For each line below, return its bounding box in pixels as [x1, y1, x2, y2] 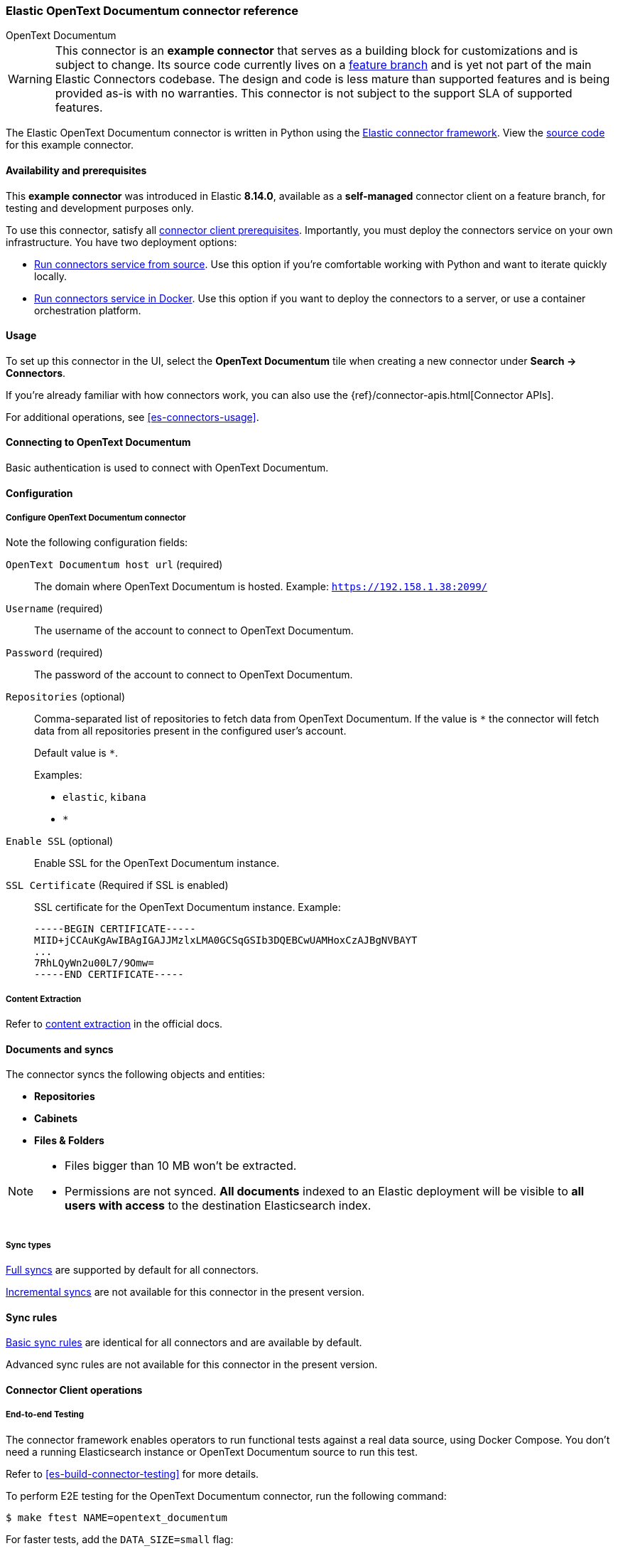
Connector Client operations [6, 1384, 143, 1397]
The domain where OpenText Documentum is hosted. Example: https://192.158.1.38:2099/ [34, 580, 488, 593]
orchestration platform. [34, 304, 141, 316]
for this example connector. [6, 139, 134, 151]
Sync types [6, 1240, 51, 1250]
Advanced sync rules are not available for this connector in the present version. [6, 1358, 378, 1371]
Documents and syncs [6, 1043, 114, 1055]
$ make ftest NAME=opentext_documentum [6, 1511, 227, 1523]
